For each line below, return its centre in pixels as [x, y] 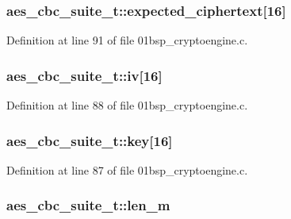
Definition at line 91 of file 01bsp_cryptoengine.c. [127, 40]
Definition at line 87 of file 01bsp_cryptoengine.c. [127, 169]
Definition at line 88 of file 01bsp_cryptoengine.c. [127, 105]
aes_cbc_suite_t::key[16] [90, 140]
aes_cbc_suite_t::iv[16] [84, 75]
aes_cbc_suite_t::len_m [88, 205]
